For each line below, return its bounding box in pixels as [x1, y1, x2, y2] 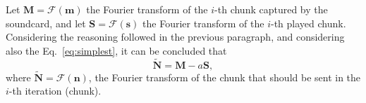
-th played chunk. [270, 15, 346, 30]
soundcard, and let [6, 15, 86, 30]
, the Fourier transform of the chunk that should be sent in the [88, 69, 361, 84]
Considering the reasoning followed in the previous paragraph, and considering [6, 29, 345, 44]
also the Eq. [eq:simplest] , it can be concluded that [6, 43, 227, 57]
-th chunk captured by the [214, 2, 328, 16]
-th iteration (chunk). [8, 83, 102, 98]
